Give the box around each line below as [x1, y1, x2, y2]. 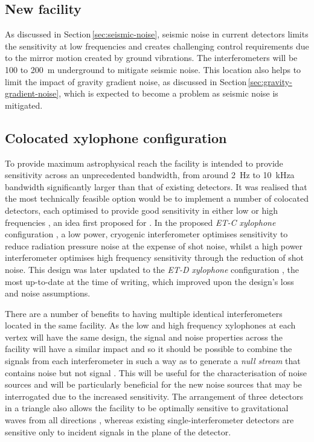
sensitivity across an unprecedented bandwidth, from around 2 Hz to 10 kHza [5, 168, 295, 181]
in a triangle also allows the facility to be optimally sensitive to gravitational [5, 402, 289, 414]
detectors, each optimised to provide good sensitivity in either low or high [5, 203, 278, 216]
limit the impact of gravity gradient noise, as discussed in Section [5, 75, 247, 88]
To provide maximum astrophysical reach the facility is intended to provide [5, 156, 283, 169]
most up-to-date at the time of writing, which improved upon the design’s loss [5, 275, 294, 287]
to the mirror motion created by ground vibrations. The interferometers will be [5, 51, 298, 64]
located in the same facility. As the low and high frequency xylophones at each [5, 319, 296, 331]
